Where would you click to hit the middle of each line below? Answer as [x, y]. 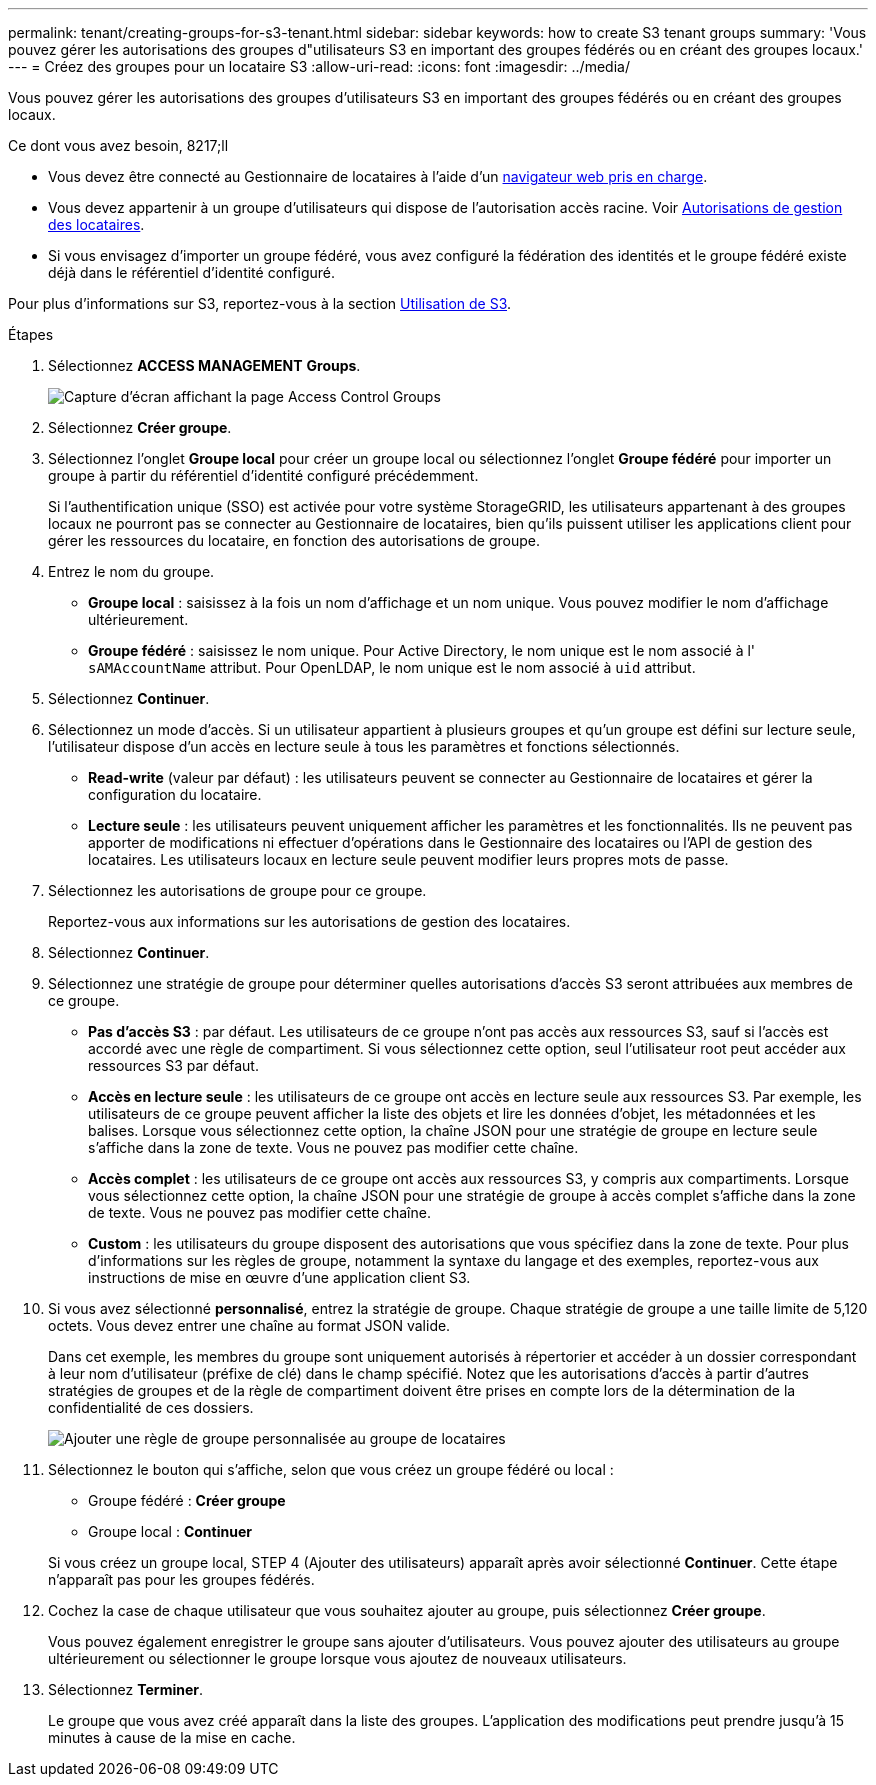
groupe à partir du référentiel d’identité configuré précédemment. [263, 475]
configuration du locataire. [175, 794]
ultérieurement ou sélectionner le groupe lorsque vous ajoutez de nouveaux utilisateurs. [337, 1658]
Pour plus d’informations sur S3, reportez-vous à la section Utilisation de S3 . [260, 303]
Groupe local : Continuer [170, 1531]
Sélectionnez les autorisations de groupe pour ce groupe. [237, 890]
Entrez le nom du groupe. [131, 571]
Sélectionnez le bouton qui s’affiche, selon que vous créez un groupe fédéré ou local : [331, 1469]
